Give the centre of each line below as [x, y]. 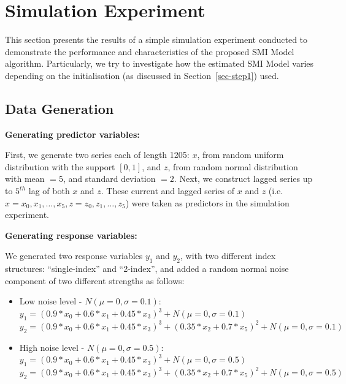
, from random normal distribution [233, 166]
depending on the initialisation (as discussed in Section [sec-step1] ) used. [142, 75]
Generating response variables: [71, 235]
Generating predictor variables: [72, 134]
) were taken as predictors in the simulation [207, 202]
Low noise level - [51, 301]
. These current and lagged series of [168, 191]
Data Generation [60, 108]
